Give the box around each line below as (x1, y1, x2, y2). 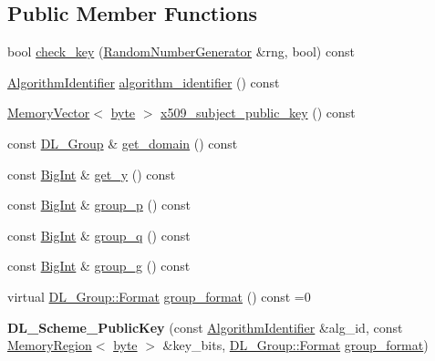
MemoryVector (7, 103, 90, 122)
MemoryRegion (7, 335, 92, 355)
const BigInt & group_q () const (7, 225, 191, 244)
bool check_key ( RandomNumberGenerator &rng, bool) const (7, 42, 355, 61)
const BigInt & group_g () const (7, 256, 191, 275)
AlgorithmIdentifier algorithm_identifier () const (7, 72, 280, 91)
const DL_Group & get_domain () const (7, 133, 238, 152)
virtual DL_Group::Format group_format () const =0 (7, 286, 311, 305)
